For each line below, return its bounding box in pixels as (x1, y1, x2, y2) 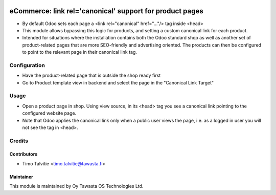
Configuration (9, 61, 45, 69)
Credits (9, 137, 28, 144)
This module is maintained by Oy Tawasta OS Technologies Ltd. (9, 183, 144, 189)
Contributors (9, 151, 38, 157)
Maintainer (9, 174, 33, 180)
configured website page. (22, 110, 77, 116)
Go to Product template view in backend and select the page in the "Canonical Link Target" (22, 79, 214, 85)
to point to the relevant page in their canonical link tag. (22, 49, 137, 55)
